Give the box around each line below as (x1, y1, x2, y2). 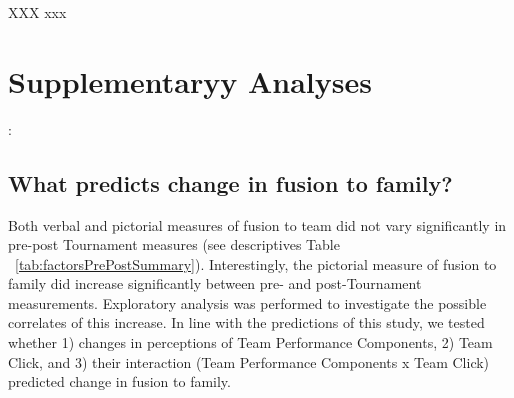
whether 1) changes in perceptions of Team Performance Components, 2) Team (8, 332, 493, 353)
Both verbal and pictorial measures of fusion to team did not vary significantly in (8, 214, 507, 235)
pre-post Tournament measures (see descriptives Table (8, 234, 340, 255)
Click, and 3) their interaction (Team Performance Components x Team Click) (8, 351, 490, 372)
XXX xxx (8, 2, 67, 22)
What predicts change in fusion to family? (8, 167, 453, 198)
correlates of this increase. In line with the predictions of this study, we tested (8, 312, 485, 333)
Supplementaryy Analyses (8, 60, 372, 101)
